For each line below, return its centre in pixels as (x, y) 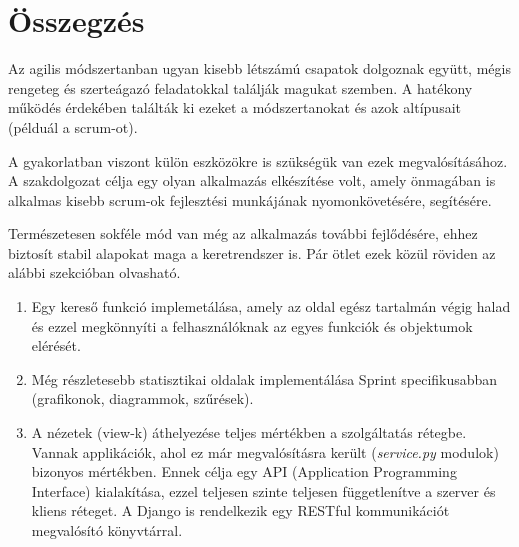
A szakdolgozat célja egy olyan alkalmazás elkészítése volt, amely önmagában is (252, 180)
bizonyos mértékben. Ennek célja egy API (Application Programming (244, 471)
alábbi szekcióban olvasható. (94, 272)
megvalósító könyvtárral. (107, 530)
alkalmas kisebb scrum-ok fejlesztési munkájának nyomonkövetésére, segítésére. (250, 199)
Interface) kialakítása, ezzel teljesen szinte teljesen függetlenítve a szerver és (263, 490)
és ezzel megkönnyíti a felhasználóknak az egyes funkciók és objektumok (252, 325)
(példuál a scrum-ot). (73, 126)
